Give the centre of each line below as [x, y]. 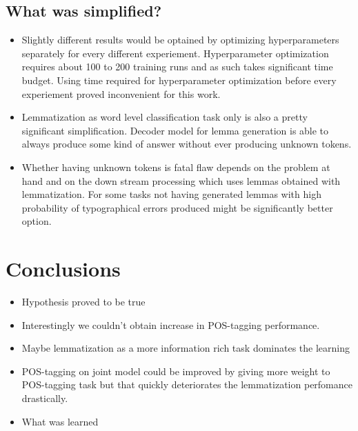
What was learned [60, 421]
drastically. [45, 398]
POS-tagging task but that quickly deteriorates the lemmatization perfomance [187, 384]
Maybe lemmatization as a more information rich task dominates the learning [186, 348]
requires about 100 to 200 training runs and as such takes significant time [177, 67]
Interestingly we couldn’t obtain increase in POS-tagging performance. [171, 324]
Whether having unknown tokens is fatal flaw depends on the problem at [176, 167]
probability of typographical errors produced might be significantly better [177, 207]
